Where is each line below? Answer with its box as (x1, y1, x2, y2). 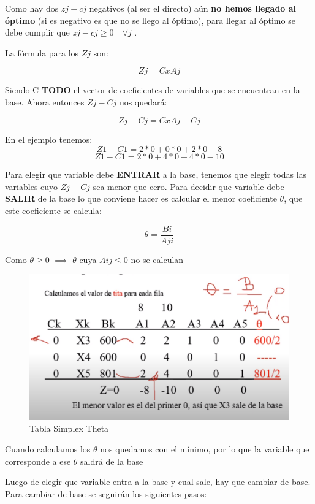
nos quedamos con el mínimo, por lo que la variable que (100, 443, 309, 456)
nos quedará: (119, 95, 167, 108)
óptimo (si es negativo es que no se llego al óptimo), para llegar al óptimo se (5, 13, 295, 26)
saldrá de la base (80, 454, 143, 467)
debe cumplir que (5, 26, 70, 39)
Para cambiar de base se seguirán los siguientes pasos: (5, 487, 207, 500)
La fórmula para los (5, 46, 79, 59)
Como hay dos (5, 2, 59, 14)
